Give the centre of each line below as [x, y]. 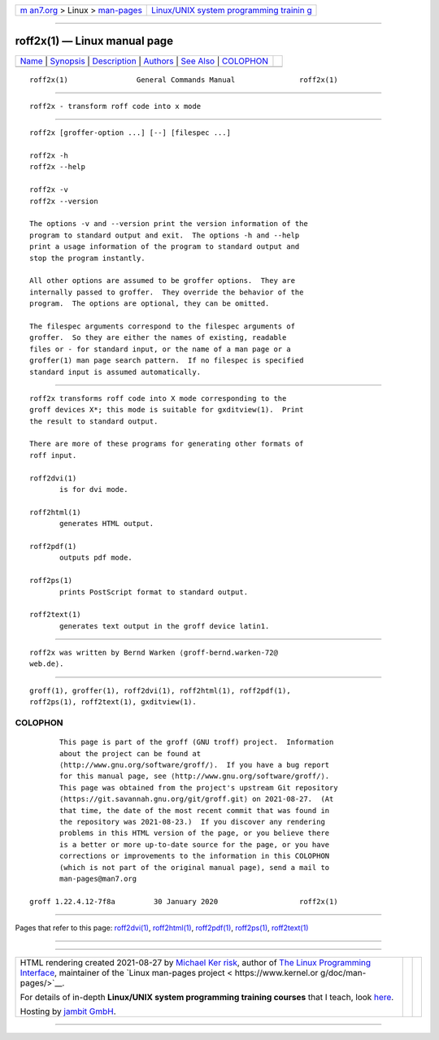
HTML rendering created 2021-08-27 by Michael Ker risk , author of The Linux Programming [196, 963]
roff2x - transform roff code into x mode [115, 106]
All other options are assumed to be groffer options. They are [163, 281]
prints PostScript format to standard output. [154, 592]
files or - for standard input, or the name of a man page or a [161, 349]
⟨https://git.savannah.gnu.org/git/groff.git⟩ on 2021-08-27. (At [197, 799]
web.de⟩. [47, 664]
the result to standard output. [94, 421]
